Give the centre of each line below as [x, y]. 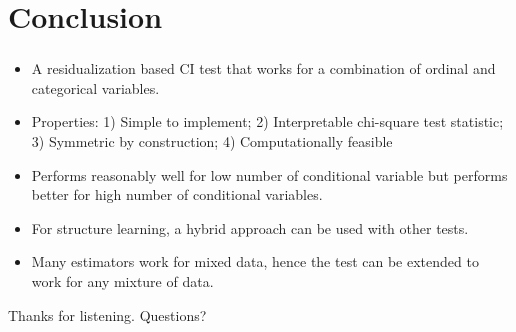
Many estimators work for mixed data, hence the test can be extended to [255, 261]
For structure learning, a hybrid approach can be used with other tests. [250, 227]
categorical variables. [95, 87]
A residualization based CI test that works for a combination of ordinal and [263, 68]
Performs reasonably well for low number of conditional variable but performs [269, 174]
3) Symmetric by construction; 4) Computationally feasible [212, 141]
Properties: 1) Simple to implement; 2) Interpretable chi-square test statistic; [267, 121]
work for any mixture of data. [122, 281]
